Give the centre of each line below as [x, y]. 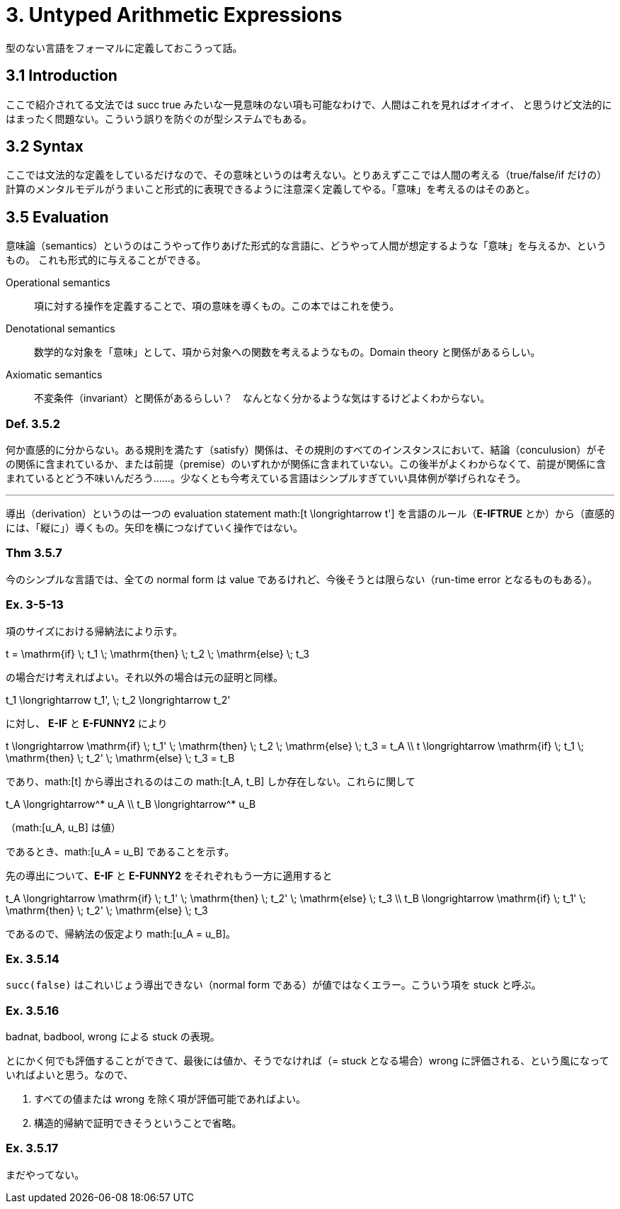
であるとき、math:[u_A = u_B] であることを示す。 [120, 851]
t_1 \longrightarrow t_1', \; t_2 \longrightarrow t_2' [118, 699]
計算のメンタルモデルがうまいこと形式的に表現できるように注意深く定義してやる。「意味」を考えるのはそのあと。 [270, 189]
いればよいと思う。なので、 [70, 1075]
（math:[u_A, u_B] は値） [63, 827]
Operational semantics [58, 283]
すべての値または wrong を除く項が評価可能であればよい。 [170, 1099]
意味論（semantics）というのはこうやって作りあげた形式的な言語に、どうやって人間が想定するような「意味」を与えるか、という [306, 246]
